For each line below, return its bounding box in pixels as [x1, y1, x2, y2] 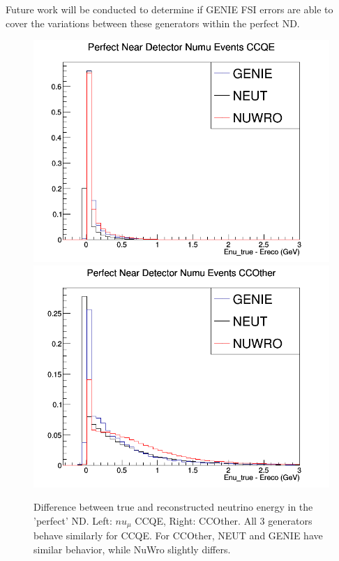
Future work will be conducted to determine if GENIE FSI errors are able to [6, 2, 333, 16]
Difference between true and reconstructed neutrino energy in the [33, 500, 313, 514]
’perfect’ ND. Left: [33, 513, 112, 527]
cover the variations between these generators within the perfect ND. [6, 15, 300, 30]
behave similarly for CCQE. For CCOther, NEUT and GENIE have [33, 528, 323, 543]
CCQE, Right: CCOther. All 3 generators [135, 513, 312, 527]
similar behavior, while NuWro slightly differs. [33, 542, 231, 557]
